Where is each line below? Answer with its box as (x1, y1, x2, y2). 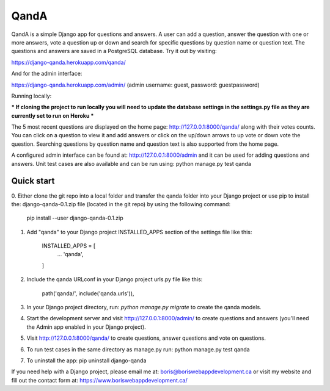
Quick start (11, 176, 55, 186)
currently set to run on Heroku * (11, 112, 94, 119)
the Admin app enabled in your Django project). (26, 323, 146, 331)
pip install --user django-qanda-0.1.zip (26, 214, 123, 222)
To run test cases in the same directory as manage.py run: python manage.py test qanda (26, 345, 250, 353)
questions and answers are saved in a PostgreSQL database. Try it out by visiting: (11, 48, 217, 55)
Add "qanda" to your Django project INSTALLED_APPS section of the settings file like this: (26, 228, 252, 235)
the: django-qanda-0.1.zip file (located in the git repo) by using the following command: (11, 200, 231, 207)
